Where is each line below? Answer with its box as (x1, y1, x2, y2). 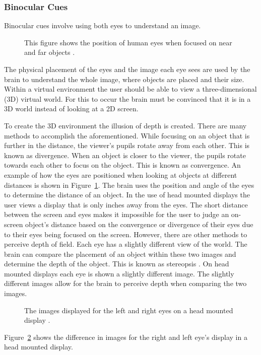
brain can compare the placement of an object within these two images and (4, 248, 236, 259)
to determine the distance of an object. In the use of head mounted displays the (4, 189, 250, 200)
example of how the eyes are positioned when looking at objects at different (4, 169, 237, 180)
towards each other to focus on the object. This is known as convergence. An (4, 160, 241, 170)
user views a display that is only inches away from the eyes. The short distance (4, 199, 248, 209)
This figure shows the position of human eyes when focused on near (24, 37, 232, 47)
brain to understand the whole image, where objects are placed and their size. (4, 74, 244, 84)
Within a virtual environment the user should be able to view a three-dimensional (4, 84, 257, 94)
